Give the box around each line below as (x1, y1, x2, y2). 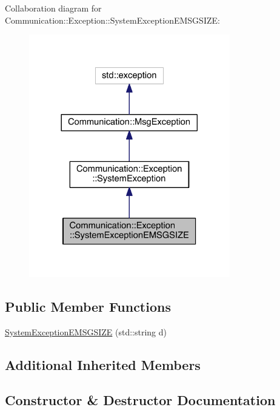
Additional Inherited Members (5, 355, 201, 374)
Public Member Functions (5, 297, 171, 315)
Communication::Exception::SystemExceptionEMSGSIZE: (5, 13, 220, 26)
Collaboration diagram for (5, 2, 102, 14)
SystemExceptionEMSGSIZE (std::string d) (5, 325, 167, 338)
